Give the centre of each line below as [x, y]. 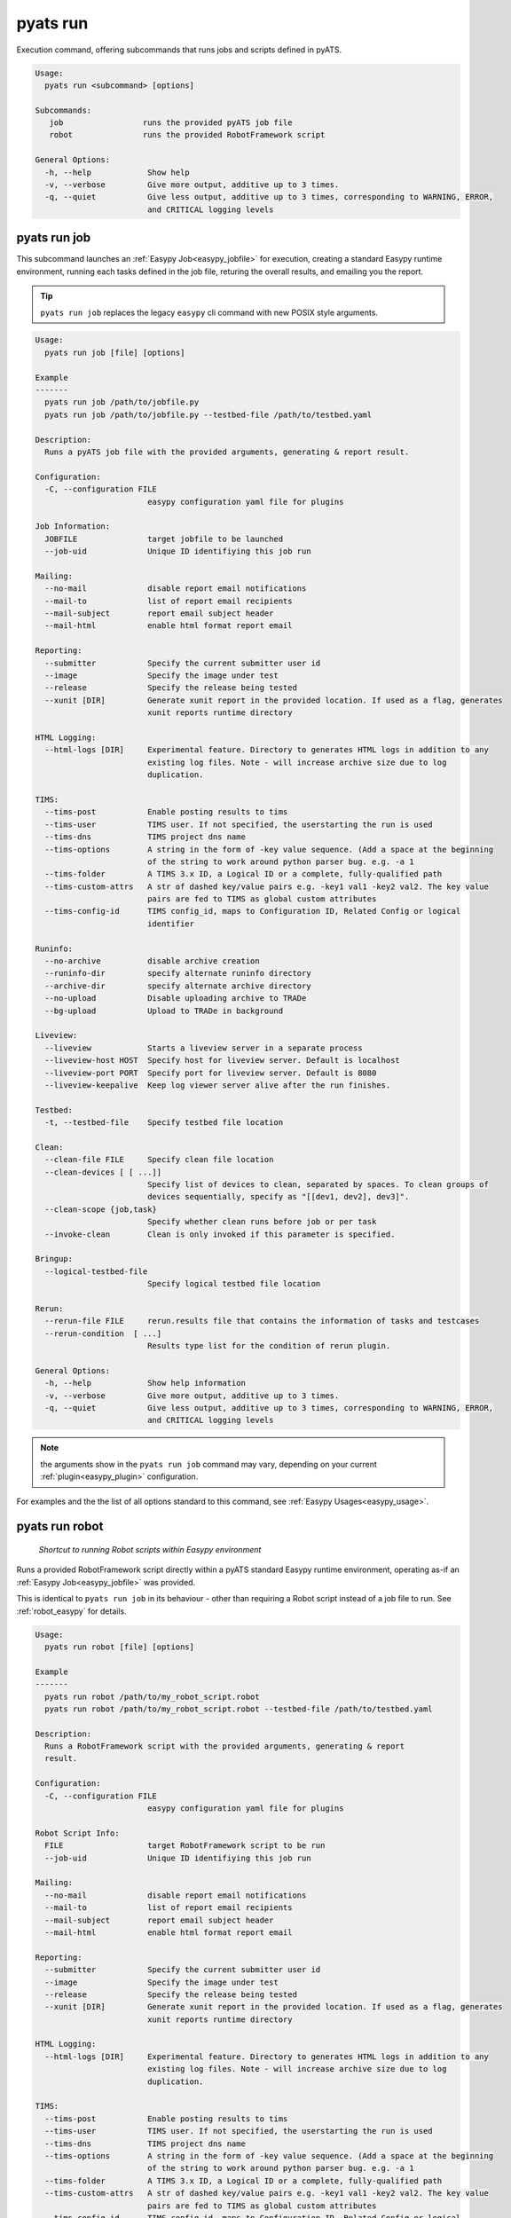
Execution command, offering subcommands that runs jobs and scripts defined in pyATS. [179, 50]
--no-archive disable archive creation [153, 961]
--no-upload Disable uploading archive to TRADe [176, 999]
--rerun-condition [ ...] [103, 1333]
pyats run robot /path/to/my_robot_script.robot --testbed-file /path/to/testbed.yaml [239, 1709]
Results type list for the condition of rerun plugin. [269, 1346]
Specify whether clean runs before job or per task [262, 1222]
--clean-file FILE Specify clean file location [159, 1160]
